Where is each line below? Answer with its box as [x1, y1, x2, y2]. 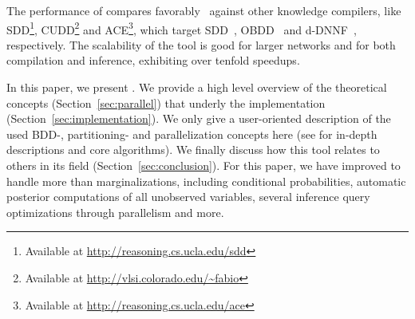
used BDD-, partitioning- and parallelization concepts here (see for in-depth [6, 125, 377, 142]
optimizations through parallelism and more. [6, 203, 224, 220]
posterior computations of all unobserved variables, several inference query [6, 188, 370, 205]
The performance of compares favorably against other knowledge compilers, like [6, 2, 401, 18]
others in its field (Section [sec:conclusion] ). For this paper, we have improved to [6, 157, 401, 173]
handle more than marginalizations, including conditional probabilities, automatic [6, 172, 406, 189]
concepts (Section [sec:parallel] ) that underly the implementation [6, 94, 326, 111]
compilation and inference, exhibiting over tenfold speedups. [6, 52, 300, 69]
